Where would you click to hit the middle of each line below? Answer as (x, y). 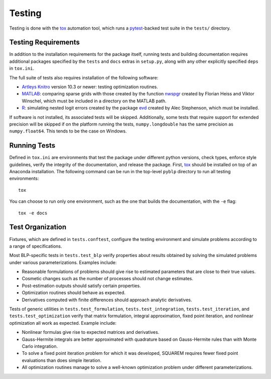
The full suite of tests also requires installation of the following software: (84, 77)
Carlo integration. (40, 346)
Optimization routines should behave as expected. (74, 293)
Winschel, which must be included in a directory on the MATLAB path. (94, 101)
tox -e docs (33, 213)
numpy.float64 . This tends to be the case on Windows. (68, 131)
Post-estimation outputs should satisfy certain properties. (81, 286)
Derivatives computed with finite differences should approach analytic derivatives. (107, 300)
